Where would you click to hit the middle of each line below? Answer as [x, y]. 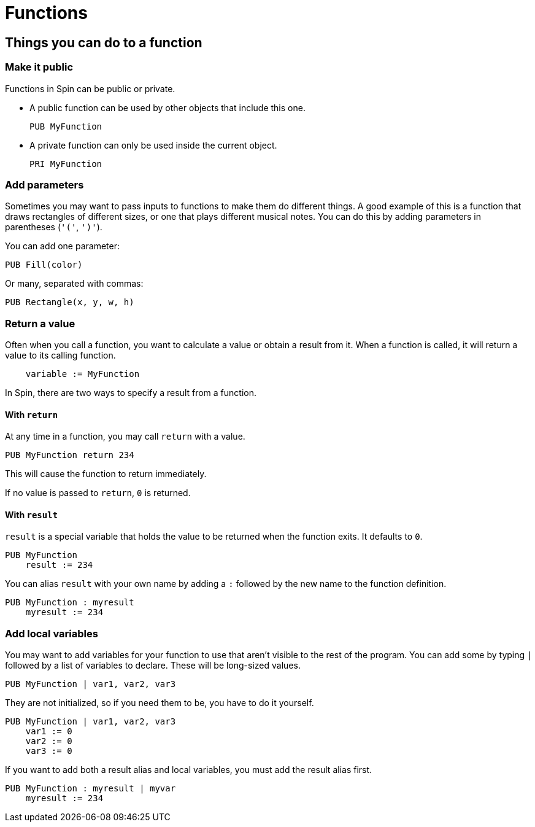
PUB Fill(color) [44, 265]
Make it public [39, 67]
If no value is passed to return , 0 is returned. [98, 493]
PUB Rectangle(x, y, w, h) [70, 302]
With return [32, 414]
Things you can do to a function [104, 42]
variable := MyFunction [83, 374]
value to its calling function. [60, 355]
